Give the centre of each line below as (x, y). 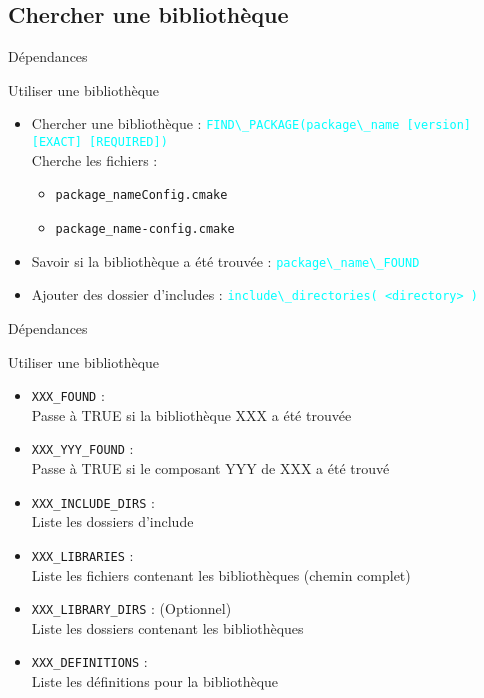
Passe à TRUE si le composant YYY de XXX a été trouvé (210, 468)
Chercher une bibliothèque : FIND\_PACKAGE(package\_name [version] (251, 123)
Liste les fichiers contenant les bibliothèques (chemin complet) (221, 574)
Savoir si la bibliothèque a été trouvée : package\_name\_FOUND (225, 260)
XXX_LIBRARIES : (82, 554)
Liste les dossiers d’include (112, 521)
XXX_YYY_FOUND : (82, 448)
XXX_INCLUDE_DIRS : (93, 501)
